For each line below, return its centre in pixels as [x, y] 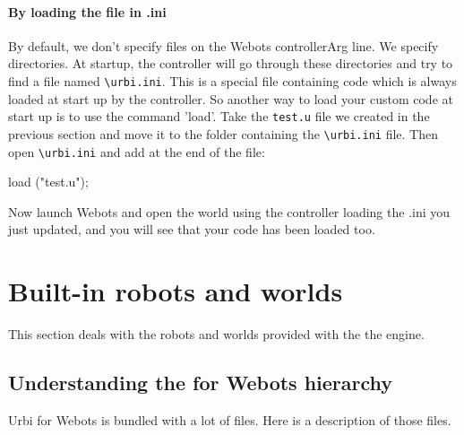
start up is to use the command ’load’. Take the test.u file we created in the [219, 116]
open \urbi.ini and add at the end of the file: [137, 151]
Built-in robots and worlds [176, 291]
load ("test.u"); [48, 182]
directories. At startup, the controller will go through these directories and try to [231, 63]
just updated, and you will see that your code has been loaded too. [192, 229]
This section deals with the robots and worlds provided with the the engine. [216, 334]
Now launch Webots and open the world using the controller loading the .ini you [229, 211]
